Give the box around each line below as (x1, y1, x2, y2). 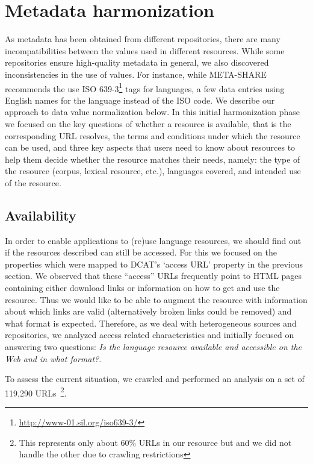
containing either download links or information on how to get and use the (5, 281, 280, 294)
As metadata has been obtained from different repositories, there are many (5, 33, 280, 45)
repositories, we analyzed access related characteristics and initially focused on (5, 328, 294, 341)
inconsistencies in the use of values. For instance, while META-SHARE (5, 67, 267, 80)
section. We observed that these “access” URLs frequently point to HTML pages (5, 269, 302, 282)
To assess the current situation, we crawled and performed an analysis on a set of (5, 372, 305, 385)
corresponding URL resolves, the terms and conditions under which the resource (5, 129, 300, 142)
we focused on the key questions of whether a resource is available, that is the (5, 117, 291, 130)
